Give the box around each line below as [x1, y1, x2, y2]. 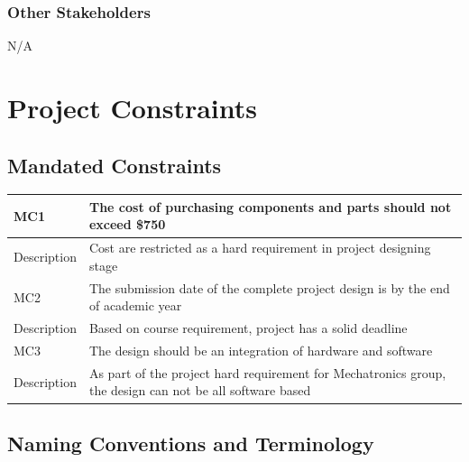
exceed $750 [88, 215, 166, 234]
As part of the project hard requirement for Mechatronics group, [88, 363, 446, 382]
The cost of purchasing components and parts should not [88, 197, 452, 216]
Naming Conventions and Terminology [7, 429, 374, 457]
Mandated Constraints [7, 151, 222, 179]
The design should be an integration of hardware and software [88, 341, 433, 360]
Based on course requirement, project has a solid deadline [88, 319, 408, 337]
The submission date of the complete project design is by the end [88, 278, 450, 297]
